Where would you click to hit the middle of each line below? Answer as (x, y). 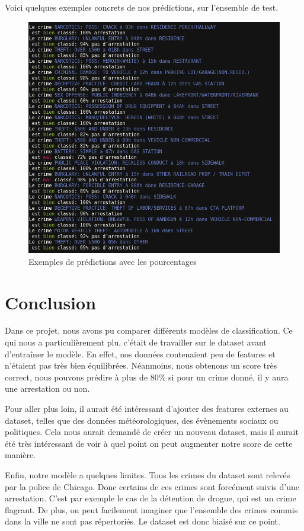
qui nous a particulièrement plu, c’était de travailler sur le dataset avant (136, 342)
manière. (20, 455)
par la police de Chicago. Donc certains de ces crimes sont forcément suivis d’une (152, 486)
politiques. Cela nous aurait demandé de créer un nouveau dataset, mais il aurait (152, 432)
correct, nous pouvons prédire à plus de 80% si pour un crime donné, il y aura (147, 377)
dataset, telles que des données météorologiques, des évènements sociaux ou (142, 420)
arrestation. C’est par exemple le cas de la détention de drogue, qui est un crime (151, 498)
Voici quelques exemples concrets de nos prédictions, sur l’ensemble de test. (142, 7)
